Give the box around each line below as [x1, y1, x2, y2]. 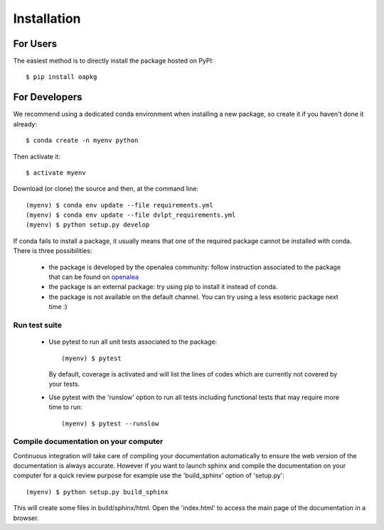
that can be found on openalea [48, 273, 139, 281]
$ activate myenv [26, 168, 86, 177]
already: [13, 119, 37, 128]
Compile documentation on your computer [13, 437, 164, 447]
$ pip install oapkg [26, 73, 97, 81]
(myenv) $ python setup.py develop [26, 221, 150, 229]
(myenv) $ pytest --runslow [61, 419, 159, 428]
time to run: [48, 403, 82, 411]
